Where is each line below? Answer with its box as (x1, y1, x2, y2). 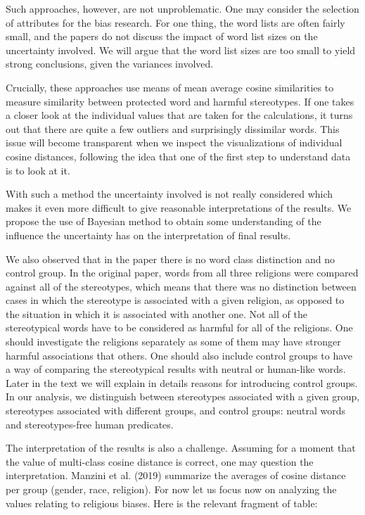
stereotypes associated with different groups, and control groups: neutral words (6, 403, 346, 418)
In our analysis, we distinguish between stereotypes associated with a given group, (6, 389, 360, 404)
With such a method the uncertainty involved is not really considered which (6, 186, 333, 201)
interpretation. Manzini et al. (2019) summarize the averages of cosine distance (6, 468, 346, 483)
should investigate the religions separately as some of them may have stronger (6, 334, 341, 349)
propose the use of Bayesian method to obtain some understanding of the (6, 214, 321, 229)
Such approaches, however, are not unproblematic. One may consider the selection (6, 1, 359, 15)
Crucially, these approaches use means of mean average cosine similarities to (6, 80, 334, 94)
